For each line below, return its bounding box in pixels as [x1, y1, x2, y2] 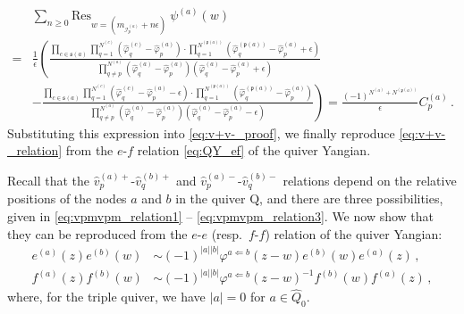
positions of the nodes [7, 189, 127, 208]
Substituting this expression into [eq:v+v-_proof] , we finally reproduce [7, 123, 395, 142]
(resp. [211, 224, 242, 243]
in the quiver [175, 189, 246, 208]
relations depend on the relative [283, 170, 457, 189]
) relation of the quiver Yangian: [265, 224, 443, 243]
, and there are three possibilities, [259, 189, 443, 208]
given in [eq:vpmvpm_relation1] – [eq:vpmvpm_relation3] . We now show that [7, 206, 434, 225]
